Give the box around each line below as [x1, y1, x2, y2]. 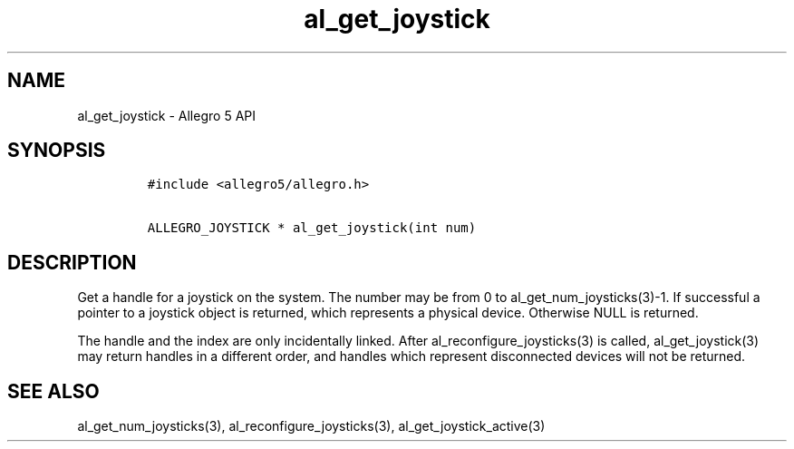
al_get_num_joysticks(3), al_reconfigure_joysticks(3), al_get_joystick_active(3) [77, 418, 546, 434]
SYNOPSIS [7, 139, 106, 162]
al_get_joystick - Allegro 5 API [77, 107, 256, 123]
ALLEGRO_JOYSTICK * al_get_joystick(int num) [147, 220, 477, 236]
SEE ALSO [7, 379, 100, 403]
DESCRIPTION [7, 250, 137, 274]
